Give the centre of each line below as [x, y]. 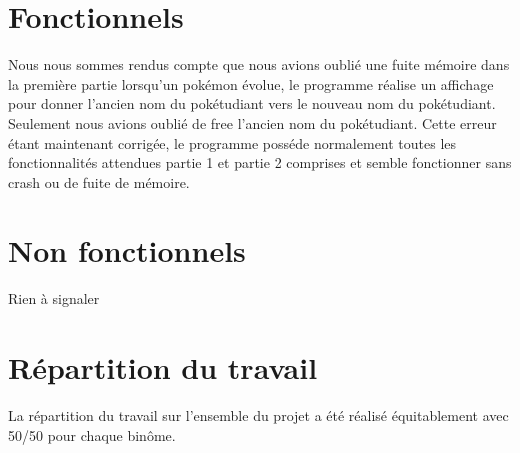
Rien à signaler [54, 298]
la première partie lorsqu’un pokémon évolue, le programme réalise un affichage [251, 83]
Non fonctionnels [127, 250]
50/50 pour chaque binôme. [92, 434]
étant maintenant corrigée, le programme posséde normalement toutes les [232, 142]
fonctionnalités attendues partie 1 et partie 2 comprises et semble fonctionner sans [260, 162]
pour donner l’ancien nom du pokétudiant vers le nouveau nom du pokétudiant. [252, 103]
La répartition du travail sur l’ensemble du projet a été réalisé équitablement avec [258, 415]
